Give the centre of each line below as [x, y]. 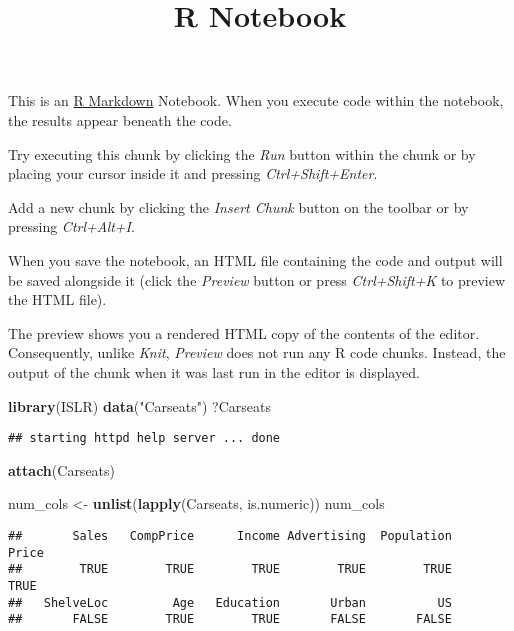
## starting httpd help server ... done [144, 438]
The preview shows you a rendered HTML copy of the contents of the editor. [244, 332]
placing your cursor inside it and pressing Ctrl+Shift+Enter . [193, 173]
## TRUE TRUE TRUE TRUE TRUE [230, 569]
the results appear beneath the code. [120, 119]
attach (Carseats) [62, 469]
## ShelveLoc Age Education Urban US [230, 602]
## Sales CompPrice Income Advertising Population [230, 535]
